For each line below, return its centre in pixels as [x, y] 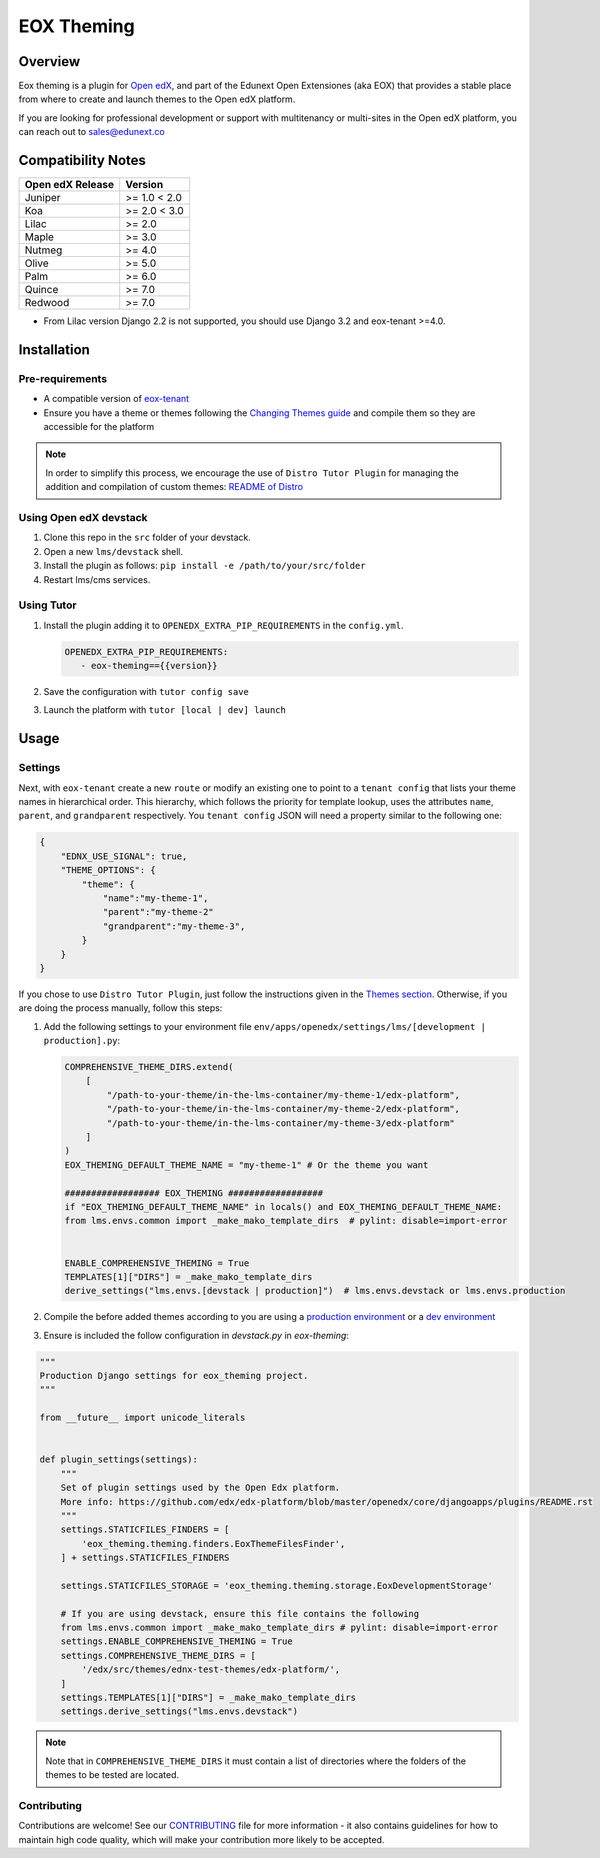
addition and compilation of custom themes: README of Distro [174, 487]
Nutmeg [43, 250]
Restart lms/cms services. [97, 579]
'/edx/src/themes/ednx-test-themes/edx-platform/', [211, 1669]
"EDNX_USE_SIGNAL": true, [124, 856]
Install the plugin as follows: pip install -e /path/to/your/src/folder [204, 566]
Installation [54, 349]
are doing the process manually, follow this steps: [120, 1008]
